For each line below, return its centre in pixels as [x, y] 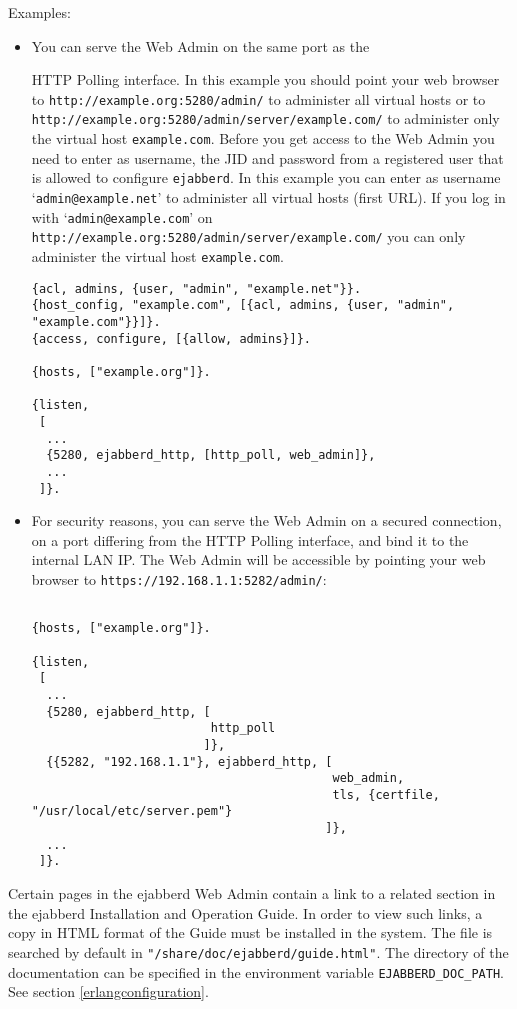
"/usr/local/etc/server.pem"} [132, 811]
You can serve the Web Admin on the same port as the [200, 45]
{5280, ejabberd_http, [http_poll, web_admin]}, [211, 455]
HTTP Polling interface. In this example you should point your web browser [265, 79]
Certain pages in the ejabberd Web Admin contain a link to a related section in [252, 893]
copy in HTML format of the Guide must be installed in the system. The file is [250, 932]
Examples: [39, 12]
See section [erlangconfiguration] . [108, 991]
